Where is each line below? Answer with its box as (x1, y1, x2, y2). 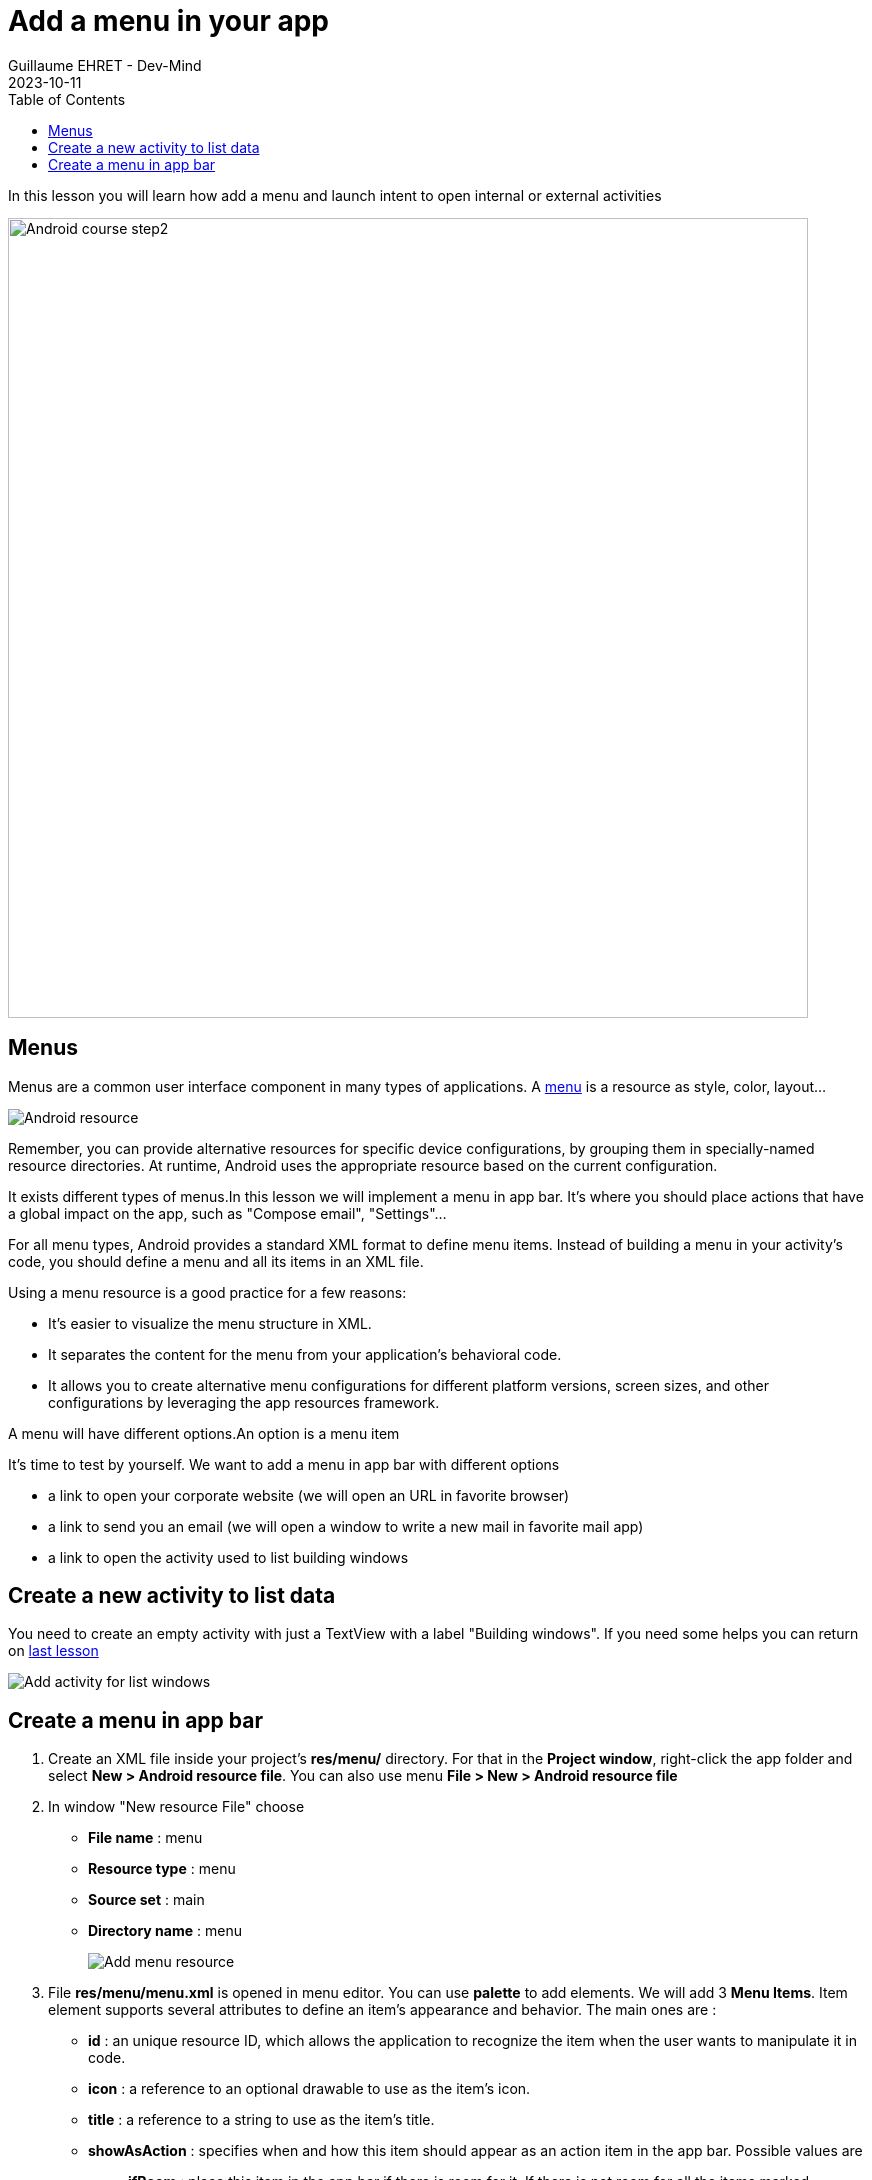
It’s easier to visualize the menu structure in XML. (48, 1314, 372, 1332)
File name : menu (88, 1829, 203, 1847)
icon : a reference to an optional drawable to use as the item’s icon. (88, 2080, 531, 2098)
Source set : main (88, 1891, 205, 1909)
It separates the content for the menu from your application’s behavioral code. (48, 1345, 562, 1363)
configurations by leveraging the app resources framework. (48, 1393, 440, 1411)
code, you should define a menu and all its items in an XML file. (8, 1252, 424, 1270)
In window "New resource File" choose (48, 1798, 305, 1816)
